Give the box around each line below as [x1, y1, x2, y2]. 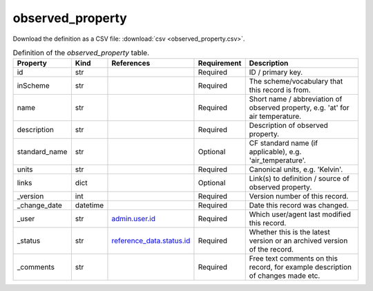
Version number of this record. [249, 191, 349, 201]
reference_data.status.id [111, 236, 191, 245]
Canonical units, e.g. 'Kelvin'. [249, 165, 343, 174]
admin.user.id [111, 214, 155, 224]
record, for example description [249, 263, 352, 272]
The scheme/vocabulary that [249, 77, 343, 86]
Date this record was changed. [249, 200, 349, 210]
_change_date [17, 200, 62, 210]
